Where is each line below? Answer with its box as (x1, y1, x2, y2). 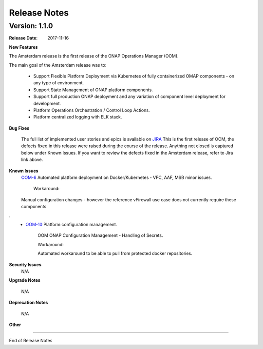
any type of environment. (33, 80, 84, 86)
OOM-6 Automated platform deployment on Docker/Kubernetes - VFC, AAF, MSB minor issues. (21, 174, 212, 180)
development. (33, 100, 61, 106)
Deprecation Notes (9, 300, 48, 306)
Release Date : (9, 35, 38, 41)
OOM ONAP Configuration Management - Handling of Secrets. (38, 233, 163, 238)
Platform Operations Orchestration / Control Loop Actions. (33, 107, 150, 113)
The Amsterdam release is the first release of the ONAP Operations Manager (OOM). (9, 53, 179, 59)
